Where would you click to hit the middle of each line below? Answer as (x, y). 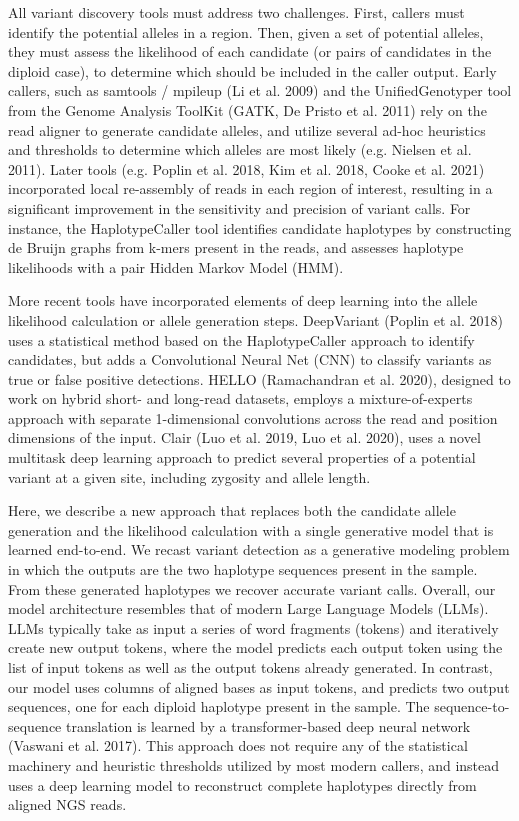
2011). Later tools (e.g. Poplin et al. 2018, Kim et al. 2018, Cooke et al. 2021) (246, 168)
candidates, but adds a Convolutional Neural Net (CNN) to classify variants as (250, 359)
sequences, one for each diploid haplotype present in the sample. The (219, 706)
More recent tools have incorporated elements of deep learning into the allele (243, 300)
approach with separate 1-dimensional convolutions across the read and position (253, 417)
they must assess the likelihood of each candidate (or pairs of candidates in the (250, 51)
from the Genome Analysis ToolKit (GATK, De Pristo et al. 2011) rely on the (247, 109)
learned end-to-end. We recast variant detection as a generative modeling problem (259, 549)
